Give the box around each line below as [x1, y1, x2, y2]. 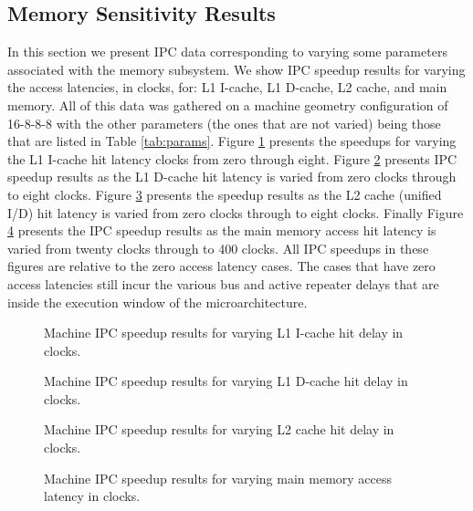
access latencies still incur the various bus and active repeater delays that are [7, 274, 439, 293]
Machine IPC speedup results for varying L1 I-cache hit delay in [44, 323, 404, 342]
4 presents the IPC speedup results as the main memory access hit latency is [7, 221, 436, 240]
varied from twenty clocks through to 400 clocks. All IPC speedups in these [7, 238, 429, 257]
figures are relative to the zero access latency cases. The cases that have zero [7, 256, 436, 276]
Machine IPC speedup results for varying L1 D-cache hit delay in [44, 371, 408, 391]
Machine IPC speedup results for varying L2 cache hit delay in [44, 420, 394, 439]
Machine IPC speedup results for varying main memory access [44, 468, 393, 487]
